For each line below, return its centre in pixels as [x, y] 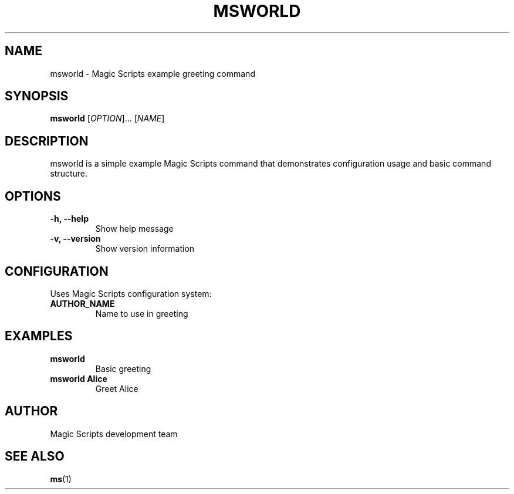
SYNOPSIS [37, 96]
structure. [69, 174]
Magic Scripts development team [114, 434]
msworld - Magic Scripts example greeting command [153, 73]
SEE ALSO [35, 456]
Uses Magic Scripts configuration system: [131, 293]
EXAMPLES [39, 336]
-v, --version [75, 239]
